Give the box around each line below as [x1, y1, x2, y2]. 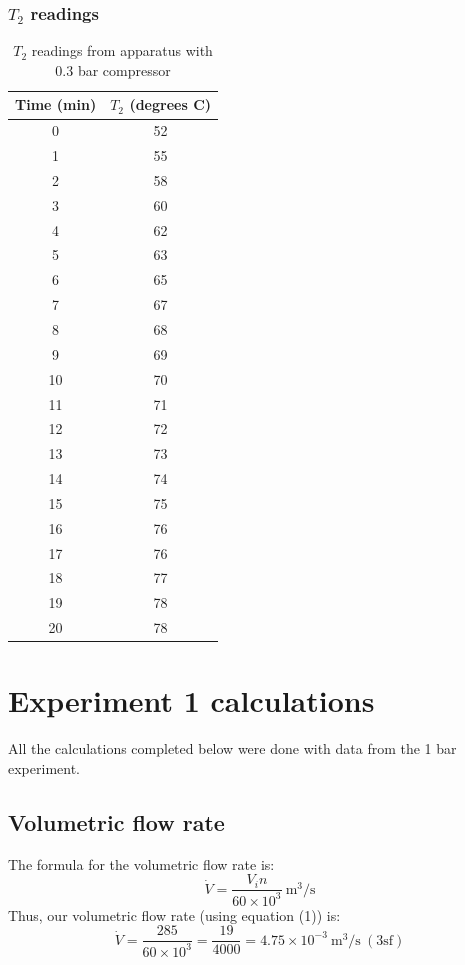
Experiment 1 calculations [8, 680, 375, 721]
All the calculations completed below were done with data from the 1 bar [8, 738, 457, 759]
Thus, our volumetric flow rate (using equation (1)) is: [8, 904, 341, 925]
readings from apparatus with [31, 40, 213, 61]
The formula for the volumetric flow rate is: [8, 853, 275, 874]
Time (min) [15, 94, 97, 115]
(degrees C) [129, 94, 212, 115]
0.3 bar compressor [55, 59, 171, 80]
